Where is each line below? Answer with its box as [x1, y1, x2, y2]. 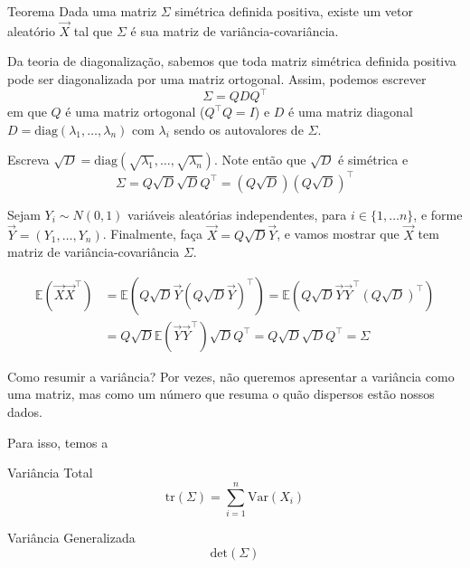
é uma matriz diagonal [288, 102, 413, 121]
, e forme [413, 204, 463, 223]
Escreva [7, 150, 50, 169]
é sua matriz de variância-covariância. [130, 21, 339, 40]
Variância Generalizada [7, 527, 136, 546]
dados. [7, 402, 42, 421]
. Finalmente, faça [102, 224, 202, 243]
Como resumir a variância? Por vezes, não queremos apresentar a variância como [7, 366, 455, 385]
